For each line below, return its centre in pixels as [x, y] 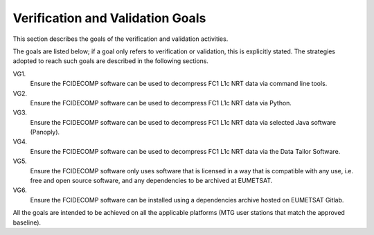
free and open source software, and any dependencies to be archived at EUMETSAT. [151, 181]
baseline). [27, 223]
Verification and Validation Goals [109, 18]
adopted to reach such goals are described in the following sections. [111, 61]
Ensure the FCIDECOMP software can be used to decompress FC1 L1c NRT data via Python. [161, 103]
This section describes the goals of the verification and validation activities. [121, 39]
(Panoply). [45, 132]
